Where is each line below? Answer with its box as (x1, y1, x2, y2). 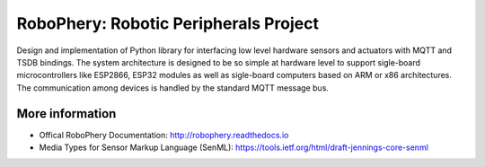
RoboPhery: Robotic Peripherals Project (16, 13, 319, 33)
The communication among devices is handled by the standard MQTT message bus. (16, 82, 330, 93)
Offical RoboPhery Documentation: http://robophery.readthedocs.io (39, 129, 289, 140)
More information (16, 106, 117, 121)
